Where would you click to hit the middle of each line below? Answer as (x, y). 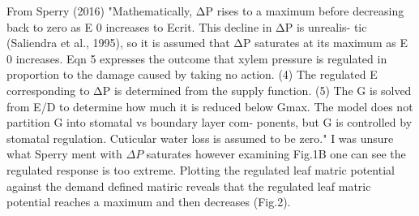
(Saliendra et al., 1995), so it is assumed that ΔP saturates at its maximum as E (207, 43)
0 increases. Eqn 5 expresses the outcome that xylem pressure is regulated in (197, 58)
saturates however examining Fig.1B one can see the (276, 154)
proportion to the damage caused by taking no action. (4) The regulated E (192, 74)
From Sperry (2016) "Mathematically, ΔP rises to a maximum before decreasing (205, 11)
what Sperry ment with (64, 154)
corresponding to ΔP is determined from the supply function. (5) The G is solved (209, 90)
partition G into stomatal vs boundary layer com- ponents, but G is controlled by (209, 122)
